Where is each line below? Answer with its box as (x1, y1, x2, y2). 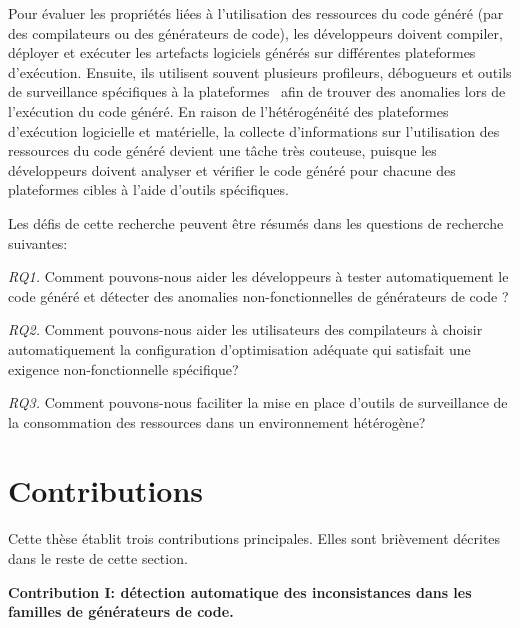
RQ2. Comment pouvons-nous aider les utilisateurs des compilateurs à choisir (8, 319, 483, 340)
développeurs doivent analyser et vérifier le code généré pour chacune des (8, 159, 456, 180)
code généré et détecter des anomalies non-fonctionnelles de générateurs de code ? (8, 285, 509, 306)
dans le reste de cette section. (8, 548, 188, 568)
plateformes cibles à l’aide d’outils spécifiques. (8, 179, 289, 200)
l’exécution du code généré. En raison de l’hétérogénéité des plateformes (8, 100, 449, 121)
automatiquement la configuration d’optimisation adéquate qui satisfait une (8, 338, 471, 359)
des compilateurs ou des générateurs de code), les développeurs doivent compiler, (8, 22, 503, 43)
